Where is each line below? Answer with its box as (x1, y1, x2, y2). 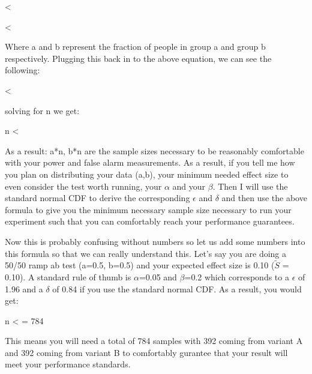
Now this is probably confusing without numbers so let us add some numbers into (5, 235, 305, 247)
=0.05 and (139, 270, 177, 283)
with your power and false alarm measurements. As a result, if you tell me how (5, 156, 295, 169)
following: (5, 64, 40, 76)
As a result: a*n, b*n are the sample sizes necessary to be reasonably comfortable (5, 144, 304, 157)
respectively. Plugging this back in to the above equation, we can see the (5, 52, 272, 64)
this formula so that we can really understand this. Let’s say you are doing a (5, 247, 287, 259)
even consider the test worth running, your (5, 179, 162, 192)
